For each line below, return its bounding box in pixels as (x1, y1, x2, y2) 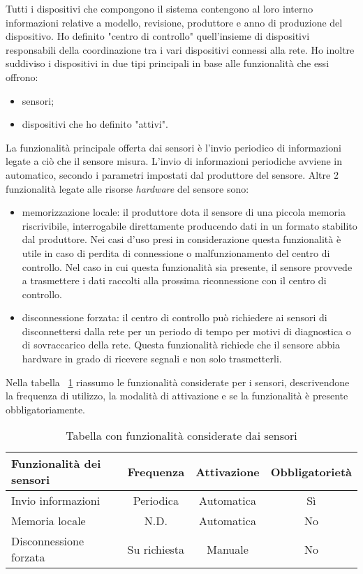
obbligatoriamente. (6, 402, 86, 416)
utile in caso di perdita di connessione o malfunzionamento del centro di (22, 245, 330, 260)
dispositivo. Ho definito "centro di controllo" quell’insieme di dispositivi (6, 29, 310, 43)
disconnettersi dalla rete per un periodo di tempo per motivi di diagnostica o (22, 323, 351, 338)
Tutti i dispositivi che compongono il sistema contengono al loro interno (6, 1, 313, 15)
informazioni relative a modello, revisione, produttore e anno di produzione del (6, 15, 343, 29)
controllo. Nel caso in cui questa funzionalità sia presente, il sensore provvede (22, 259, 353, 274)
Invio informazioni (11, 492, 101, 509)
